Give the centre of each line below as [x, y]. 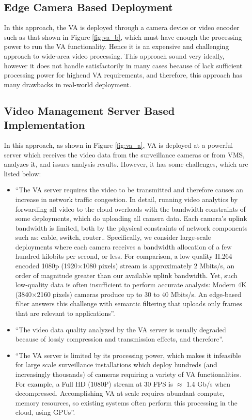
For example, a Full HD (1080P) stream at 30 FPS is [94, 383]
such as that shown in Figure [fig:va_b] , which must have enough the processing [123, 37]
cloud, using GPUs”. [45, 412]
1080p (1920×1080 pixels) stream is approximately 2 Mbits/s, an [138, 266]
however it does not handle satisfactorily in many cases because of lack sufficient [123, 65]
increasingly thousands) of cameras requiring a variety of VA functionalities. [128, 374]
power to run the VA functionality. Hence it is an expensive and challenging [117, 46]
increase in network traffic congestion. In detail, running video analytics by [126, 199]
